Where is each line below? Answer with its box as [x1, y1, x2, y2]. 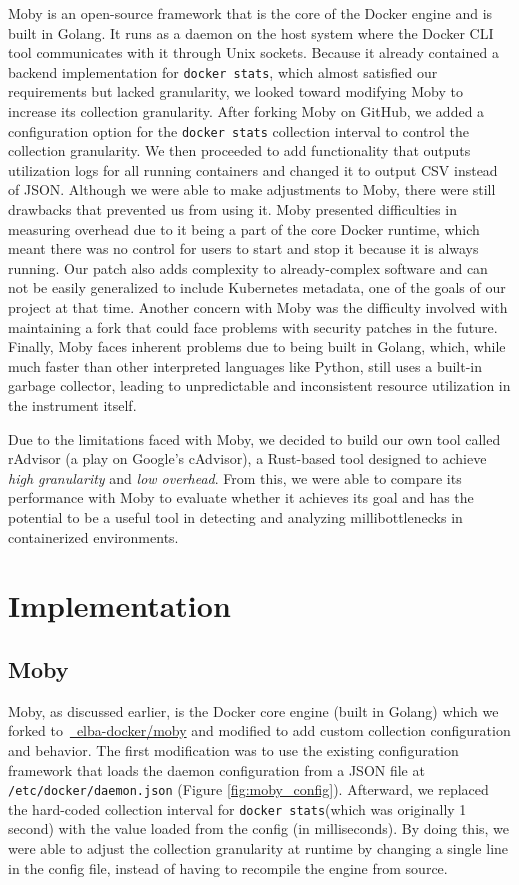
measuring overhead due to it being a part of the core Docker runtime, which [8, 218, 480, 239]
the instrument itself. [8, 395, 137, 415]
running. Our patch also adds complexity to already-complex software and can [8, 257, 488, 278]
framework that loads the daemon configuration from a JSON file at [8, 759, 425, 780]
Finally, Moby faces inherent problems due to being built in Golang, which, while [8, 336, 506, 357]
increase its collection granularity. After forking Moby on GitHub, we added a [8, 101, 485, 122]
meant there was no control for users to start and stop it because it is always [8, 238, 479, 259]
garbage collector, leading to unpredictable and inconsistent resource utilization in [8, 375, 511, 396]
